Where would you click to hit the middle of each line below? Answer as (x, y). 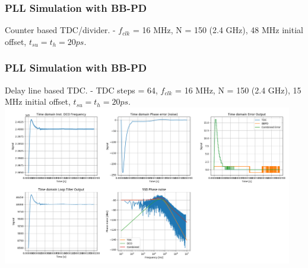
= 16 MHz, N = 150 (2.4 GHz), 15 (238, 90)
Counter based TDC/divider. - (60, 30)
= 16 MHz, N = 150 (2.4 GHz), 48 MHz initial (218, 30)
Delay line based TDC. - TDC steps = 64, (81, 90)
